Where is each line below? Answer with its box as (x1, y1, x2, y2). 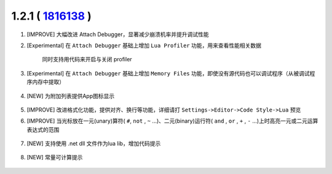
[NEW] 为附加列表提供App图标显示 (26, 92, 115, 99)
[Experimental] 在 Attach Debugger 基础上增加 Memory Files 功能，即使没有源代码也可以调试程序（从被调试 (26, 69, 310, 77)
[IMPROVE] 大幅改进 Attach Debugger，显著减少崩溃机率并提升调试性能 (26, 31, 209, 38)
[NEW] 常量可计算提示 (26, 154, 83, 161)
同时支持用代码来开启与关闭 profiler (42, 56, 132, 63)
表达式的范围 (26, 126, 60, 133)
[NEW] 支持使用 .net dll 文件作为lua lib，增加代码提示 (26, 140, 161, 147)
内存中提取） (31, 78, 65, 86)
